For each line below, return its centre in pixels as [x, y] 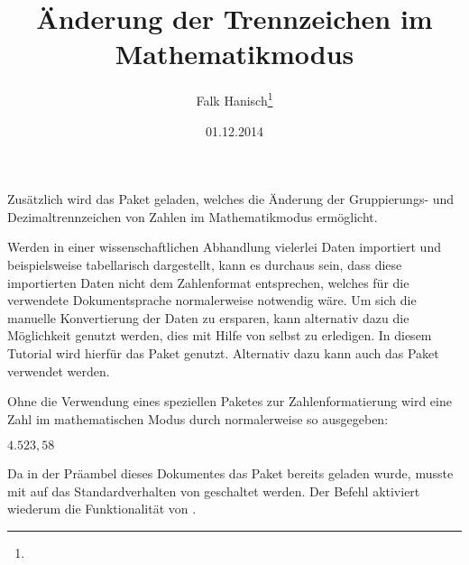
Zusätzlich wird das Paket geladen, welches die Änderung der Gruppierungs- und [231, 199]
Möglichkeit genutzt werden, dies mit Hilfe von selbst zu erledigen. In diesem [220, 335]
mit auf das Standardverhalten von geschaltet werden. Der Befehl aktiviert [214, 491]
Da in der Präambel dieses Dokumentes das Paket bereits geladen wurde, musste [230, 473]
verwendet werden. [59, 370]
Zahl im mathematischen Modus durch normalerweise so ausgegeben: [198, 418]
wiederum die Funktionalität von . [102, 509]
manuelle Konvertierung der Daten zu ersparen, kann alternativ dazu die [208, 317]
